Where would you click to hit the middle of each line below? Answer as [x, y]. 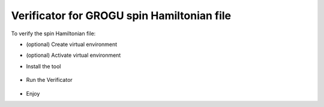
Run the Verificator [49, 80]
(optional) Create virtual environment [72, 44]
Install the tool [43, 66]
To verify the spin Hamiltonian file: [53, 33]
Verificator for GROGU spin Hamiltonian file [121, 16]
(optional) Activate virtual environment [73, 55]
